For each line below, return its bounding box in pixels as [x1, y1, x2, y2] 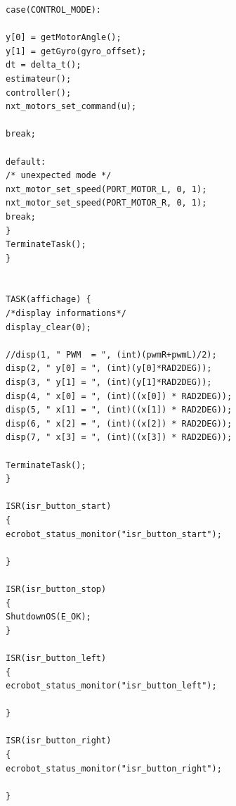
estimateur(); [6, 73, 72, 84]
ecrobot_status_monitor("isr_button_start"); [6, 529, 222, 539]
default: [6, 156, 46, 167]
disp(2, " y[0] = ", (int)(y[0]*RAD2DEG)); [6, 363, 212, 374]
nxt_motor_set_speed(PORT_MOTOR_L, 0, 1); [6, 184, 207, 194]
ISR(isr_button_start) [6, 501, 112, 512]
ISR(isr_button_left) [6, 653, 107, 663]
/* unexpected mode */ [6, 170, 112, 181]
